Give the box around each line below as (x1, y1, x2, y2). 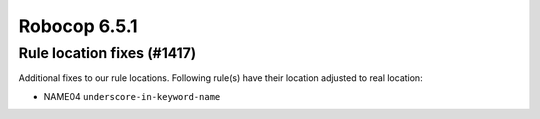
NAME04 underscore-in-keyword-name (43, 90, 221, 102)
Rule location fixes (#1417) (18, 44, 197, 62)
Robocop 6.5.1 (18, 15, 139, 37)
